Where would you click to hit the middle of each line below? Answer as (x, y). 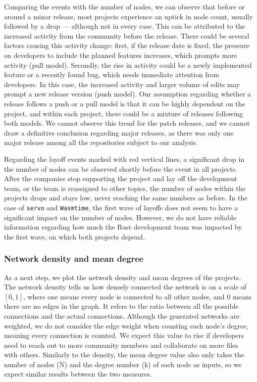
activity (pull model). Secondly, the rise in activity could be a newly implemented (128, 65)
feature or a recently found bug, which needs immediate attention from (112, 74)
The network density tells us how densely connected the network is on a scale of (125, 287)
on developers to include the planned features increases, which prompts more (121, 55)
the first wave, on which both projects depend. (75, 236)
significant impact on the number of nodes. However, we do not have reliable (120, 217)
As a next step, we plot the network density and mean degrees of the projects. (123, 277)
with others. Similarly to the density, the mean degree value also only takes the (124, 355)
